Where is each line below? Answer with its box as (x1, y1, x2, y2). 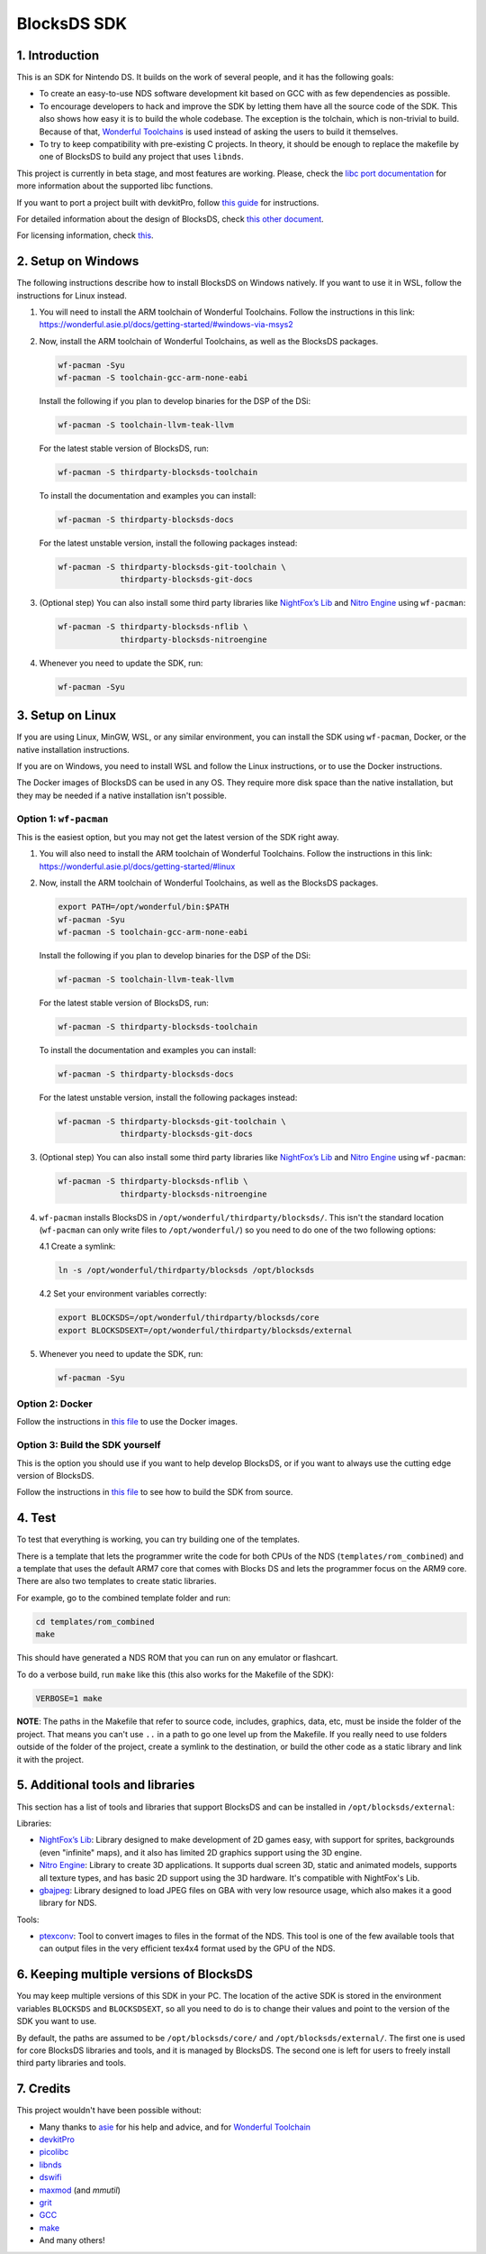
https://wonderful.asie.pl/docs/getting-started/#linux (39, 861, 236, 872)
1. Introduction (16, 48, 99, 63)
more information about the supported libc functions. (16, 180, 213, 191)
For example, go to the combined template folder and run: (16, 1592, 231, 1603)
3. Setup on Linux (16, 708, 117, 723)
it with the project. (16, 1754, 85, 1764)
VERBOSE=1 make (35, 1693, 103, 1703)
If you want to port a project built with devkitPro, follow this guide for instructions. (16, 197, 319, 207)
